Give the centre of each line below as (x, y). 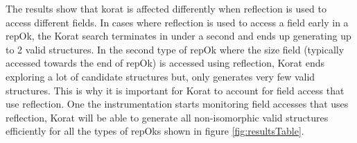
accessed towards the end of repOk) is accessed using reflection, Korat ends (165, 63)
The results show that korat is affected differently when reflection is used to (166, 8)
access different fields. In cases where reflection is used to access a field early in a (177, 22)
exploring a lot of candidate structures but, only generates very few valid (160, 76)
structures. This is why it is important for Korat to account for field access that (175, 90)
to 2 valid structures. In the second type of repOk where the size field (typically (175, 49)
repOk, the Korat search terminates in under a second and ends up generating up (178, 36)
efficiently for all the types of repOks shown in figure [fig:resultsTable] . (155, 131)
